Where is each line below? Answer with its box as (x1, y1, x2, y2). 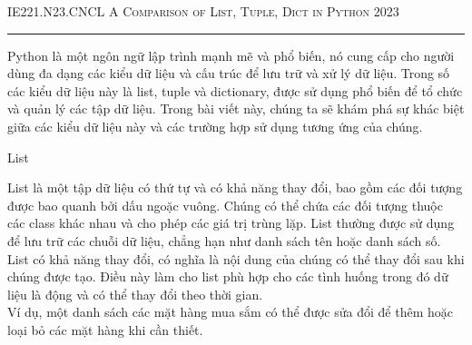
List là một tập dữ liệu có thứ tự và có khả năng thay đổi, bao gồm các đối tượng (7, 178, 463, 197)
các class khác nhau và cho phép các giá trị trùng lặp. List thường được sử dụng (7, 213, 455, 232)
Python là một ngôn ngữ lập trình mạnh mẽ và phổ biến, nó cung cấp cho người (7, 45, 455, 64)
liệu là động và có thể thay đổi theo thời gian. (7, 284, 263, 303)
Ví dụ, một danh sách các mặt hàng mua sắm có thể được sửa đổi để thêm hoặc (7, 302, 453, 321)
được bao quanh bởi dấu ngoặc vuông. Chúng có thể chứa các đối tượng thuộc (7, 195, 443, 214)
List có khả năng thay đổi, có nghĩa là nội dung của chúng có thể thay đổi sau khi (7, 249, 465, 268)
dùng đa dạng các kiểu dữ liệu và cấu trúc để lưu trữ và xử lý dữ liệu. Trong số (7, 64, 450, 83)
